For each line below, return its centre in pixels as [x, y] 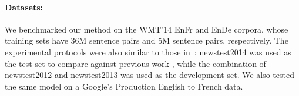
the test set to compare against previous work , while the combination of [135, 63]
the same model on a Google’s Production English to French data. [124, 86]
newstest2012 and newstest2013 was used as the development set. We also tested [149, 75]
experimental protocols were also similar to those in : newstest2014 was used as [148, 51]
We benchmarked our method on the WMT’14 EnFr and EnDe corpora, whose [147, 29]
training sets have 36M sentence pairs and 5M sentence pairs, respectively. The [147, 40]
